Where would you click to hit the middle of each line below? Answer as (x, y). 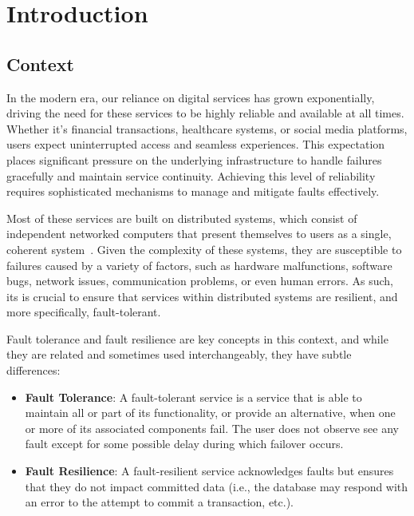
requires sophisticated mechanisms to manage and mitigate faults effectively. (193, 191)
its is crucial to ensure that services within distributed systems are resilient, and (202, 296)
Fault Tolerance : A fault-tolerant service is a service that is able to (193, 397)
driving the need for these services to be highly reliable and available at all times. (205, 113)
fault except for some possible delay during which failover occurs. (184, 444)
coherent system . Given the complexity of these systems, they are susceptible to (204, 249)
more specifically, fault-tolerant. (84, 312)
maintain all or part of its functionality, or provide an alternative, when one (210, 413)
